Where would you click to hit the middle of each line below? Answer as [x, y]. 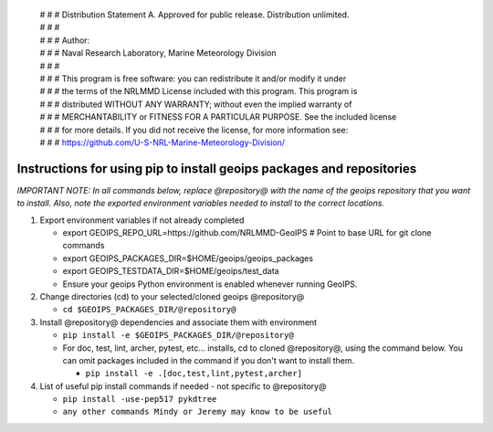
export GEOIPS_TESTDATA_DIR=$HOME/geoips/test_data [171, 271]
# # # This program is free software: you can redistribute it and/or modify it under [193, 79]
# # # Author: [65, 40]
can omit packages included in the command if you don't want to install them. [209, 360]
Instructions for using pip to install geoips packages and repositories [217, 169]
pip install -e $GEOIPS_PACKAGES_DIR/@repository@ [178, 335]
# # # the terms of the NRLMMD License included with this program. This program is [199, 91]
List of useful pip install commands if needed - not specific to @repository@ [183, 386]
